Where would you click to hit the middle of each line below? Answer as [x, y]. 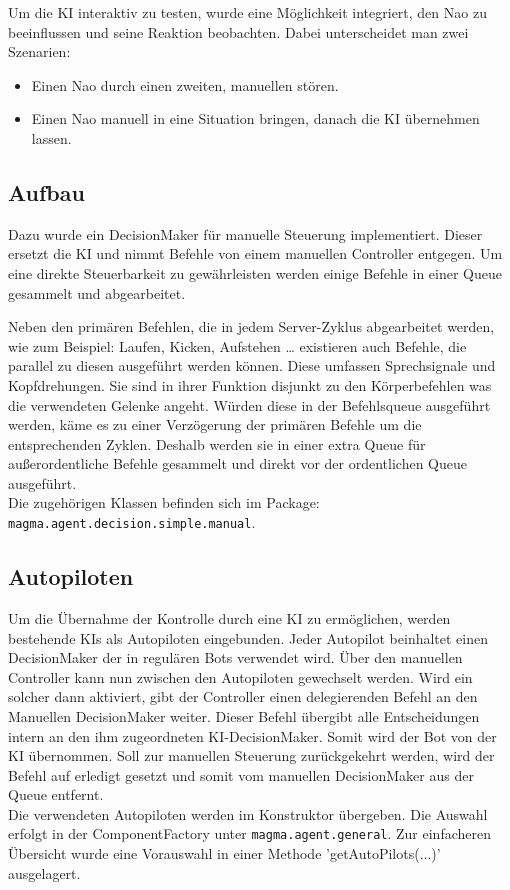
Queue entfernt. [56, 794]
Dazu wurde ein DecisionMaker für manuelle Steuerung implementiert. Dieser [245, 233]
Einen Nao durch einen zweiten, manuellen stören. [185, 84]
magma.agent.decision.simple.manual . [132, 522]
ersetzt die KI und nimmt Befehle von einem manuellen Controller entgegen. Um [255, 253]
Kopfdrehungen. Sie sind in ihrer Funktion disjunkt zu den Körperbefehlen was [250, 384]
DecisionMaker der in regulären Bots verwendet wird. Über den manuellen [235, 657]
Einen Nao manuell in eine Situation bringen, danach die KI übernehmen [255, 118]
